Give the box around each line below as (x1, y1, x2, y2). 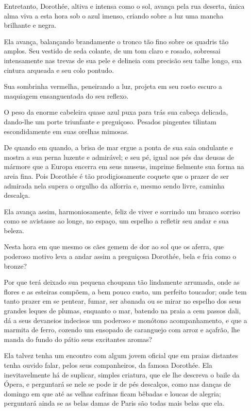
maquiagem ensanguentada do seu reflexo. (4, 90, 129, 101)
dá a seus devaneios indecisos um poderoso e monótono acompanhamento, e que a (4, 315, 247, 325)
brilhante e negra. (4, 20, 56, 30)
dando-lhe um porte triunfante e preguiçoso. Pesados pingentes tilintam (4, 116, 217, 126)
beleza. (4, 225, 24, 235)
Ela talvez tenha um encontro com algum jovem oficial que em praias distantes (4, 350, 238, 360)
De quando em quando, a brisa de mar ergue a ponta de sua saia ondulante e (4, 142, 233, 153)
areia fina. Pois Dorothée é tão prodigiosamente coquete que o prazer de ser (4, 171, 229, 181)
